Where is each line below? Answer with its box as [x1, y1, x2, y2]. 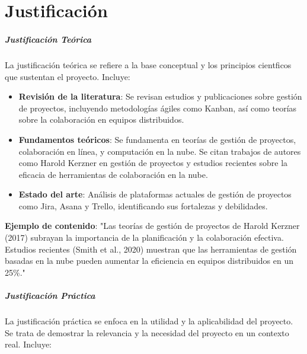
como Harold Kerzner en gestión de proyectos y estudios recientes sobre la [18, 157, 288, 169]
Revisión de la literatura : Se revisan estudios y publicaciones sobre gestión [18, 90, 302, 103]
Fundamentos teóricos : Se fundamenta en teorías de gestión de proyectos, [18, 133, 296, 145]
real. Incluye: [5, 338, 52, 350]
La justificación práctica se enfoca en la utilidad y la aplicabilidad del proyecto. [5, 315, 293, 327]
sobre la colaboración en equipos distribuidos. [18, 113, 184, 126]
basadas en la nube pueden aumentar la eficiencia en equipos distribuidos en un [5, 254, 293, 267]
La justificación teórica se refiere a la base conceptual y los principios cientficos [5, 58, 292, 71]
